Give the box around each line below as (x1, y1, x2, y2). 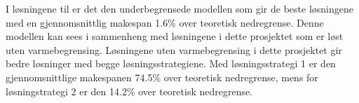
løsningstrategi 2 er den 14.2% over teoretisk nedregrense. (6, 83, 253, 98)
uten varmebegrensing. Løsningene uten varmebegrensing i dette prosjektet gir (6, 42, 342, 57)
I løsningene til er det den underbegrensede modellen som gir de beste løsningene (6, 1, 353, 15)
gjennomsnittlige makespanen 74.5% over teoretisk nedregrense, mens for (6, 69, 318, 84)
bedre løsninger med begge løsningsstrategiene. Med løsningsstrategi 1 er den (6, 56, 336, 71)
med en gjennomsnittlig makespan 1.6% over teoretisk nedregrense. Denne (6, 15, 324, 29)
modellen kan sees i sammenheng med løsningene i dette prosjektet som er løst (6, 29, 344, 43)
